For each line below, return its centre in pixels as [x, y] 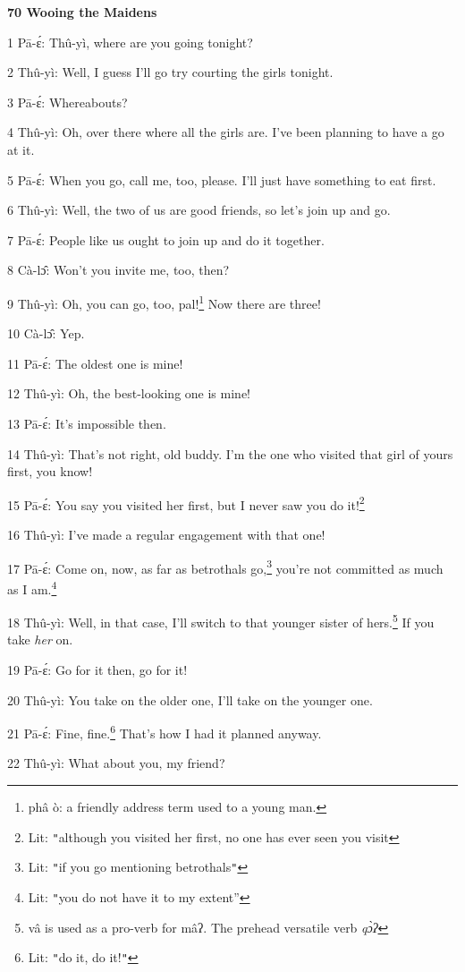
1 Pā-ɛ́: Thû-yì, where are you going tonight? [130, 42]
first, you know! [50, 471]
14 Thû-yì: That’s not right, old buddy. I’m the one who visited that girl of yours [230, 453]
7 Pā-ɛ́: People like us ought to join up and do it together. [166, 239]
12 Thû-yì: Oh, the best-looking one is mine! [129, 393]
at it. [21, 149]
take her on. [40, 639]
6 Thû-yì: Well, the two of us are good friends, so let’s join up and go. [199, 210]
